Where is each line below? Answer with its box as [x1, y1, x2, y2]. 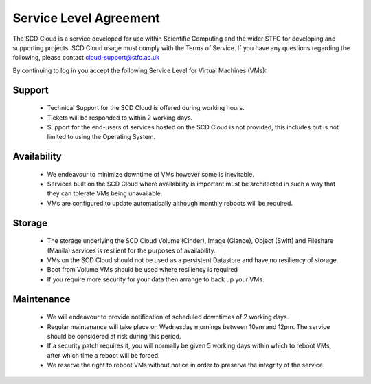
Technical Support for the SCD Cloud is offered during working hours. [47, 104, 245, 112]
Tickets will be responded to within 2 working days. [47, 114, 193, 122]
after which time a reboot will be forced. [47, 351, 161, 359]
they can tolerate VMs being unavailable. [47, 189, 163, 198]
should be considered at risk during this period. [47, 332, 181, 341]
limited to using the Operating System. [47, 133, 156, 141]
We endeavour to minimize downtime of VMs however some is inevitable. [47, 170, 254, 178]
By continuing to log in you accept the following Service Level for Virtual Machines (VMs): [12, 66, 267, 74]
